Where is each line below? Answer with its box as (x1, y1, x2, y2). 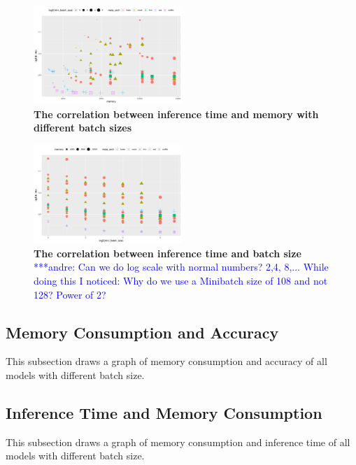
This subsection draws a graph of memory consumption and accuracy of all (6, 354, 327, 369)
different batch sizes (34, 120, 132, 135)
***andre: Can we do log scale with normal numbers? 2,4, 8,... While (34, 259, 329, 274)
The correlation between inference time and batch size (34, 245, 301, 260)
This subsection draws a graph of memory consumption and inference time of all (6, 434, 350, 449)
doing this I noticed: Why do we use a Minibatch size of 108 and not (34, 273, 328, 287)
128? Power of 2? (34, 287, 106, 301)
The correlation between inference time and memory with (34, 106, 319, 121)
